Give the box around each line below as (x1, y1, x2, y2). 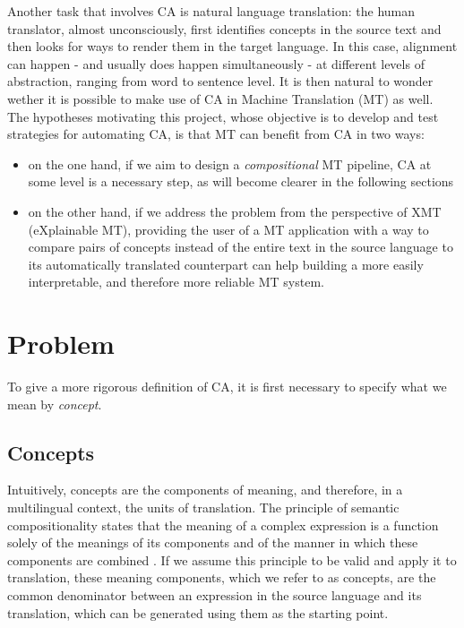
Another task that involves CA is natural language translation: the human (7, 2, 416, 20)
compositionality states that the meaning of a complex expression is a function (7, 515, 439, 534)
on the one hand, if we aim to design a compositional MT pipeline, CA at (28, 154, 432, 173)
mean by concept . (7, 394, 102, 413)
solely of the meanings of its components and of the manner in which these (7, 533, 418, 552)
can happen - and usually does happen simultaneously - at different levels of (7, 54, 425, 73)
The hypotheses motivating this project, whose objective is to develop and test (7, 107, 439, 125)
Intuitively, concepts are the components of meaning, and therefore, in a (7, 480, 403, 499)
